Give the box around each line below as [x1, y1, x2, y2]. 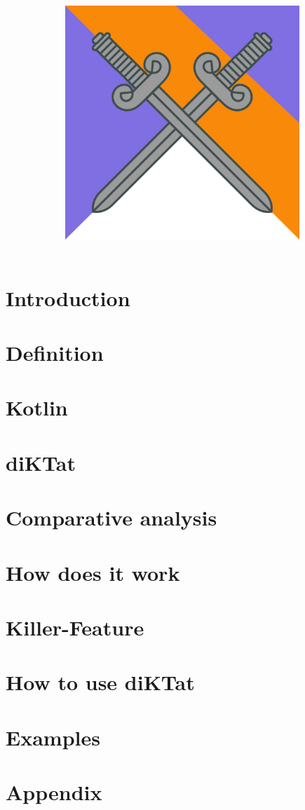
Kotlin [6, 393, 68, 422]
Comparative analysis [6, 503, 217, 532]
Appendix [6, 778, 102, 806]
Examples [6, 722, 100, 751]
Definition [6, 338, 104, 367]
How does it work [6, 558, 180, 586]
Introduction [6, 283, 130, 312]
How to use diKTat [6, 668, 195, 696]
